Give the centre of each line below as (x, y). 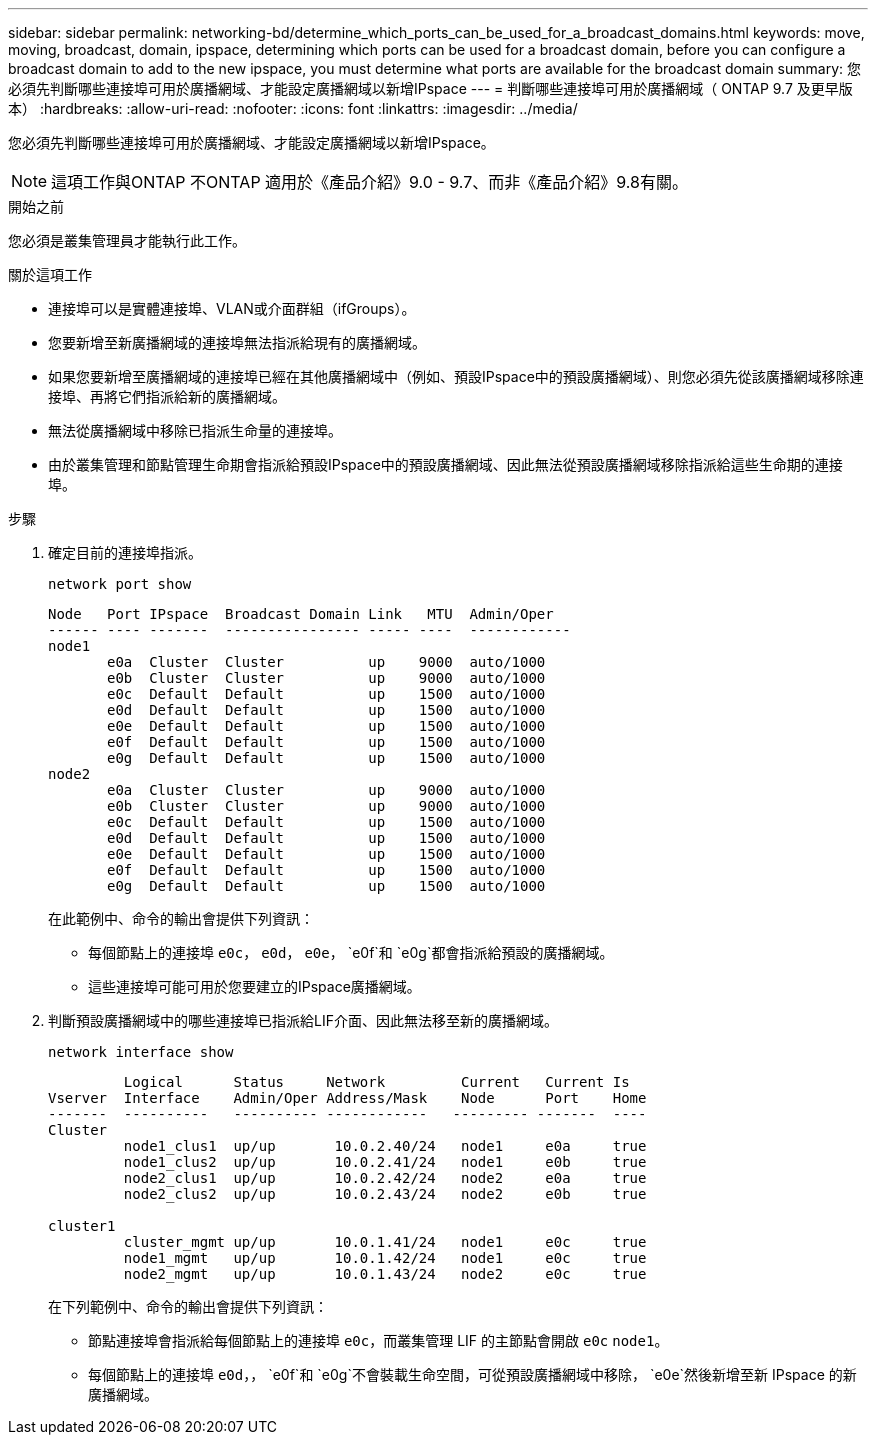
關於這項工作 (50, 274)
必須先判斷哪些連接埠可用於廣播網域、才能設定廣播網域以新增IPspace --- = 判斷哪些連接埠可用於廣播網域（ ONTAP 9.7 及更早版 (430, 88)
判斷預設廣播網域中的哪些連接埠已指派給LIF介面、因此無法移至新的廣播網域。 (303, 1020)
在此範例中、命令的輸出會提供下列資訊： (181, 918)
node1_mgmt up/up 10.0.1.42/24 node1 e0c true (385, 1258)
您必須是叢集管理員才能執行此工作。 (127, 240)
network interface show (141, 1052)
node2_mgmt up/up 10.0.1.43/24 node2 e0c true (385, 1274)
